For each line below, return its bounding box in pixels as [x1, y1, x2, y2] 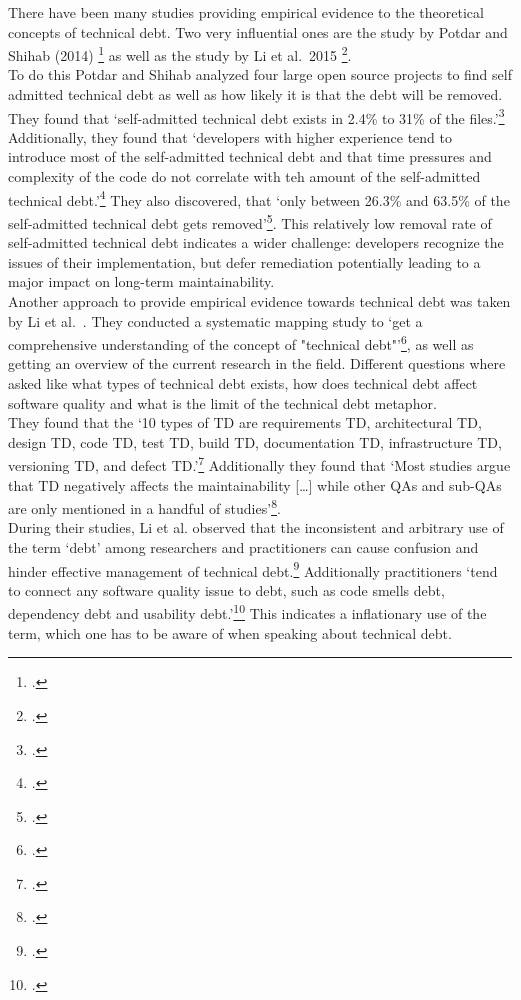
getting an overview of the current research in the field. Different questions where [8, 353, 506, 374]
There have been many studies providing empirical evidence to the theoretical [8, 2, 484, 22]
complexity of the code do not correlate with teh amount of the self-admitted [8, 166, 481, 187]
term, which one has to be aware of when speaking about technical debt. [8, 622, 452, 643]
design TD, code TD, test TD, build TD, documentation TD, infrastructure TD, [8, 431, 502, 452]
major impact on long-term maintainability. [8, 271, 275, 292]
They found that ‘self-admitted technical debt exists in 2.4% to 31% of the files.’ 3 [8, 104, 505, 128]
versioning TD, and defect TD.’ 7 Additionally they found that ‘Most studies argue [8, 452, 511, 475]
